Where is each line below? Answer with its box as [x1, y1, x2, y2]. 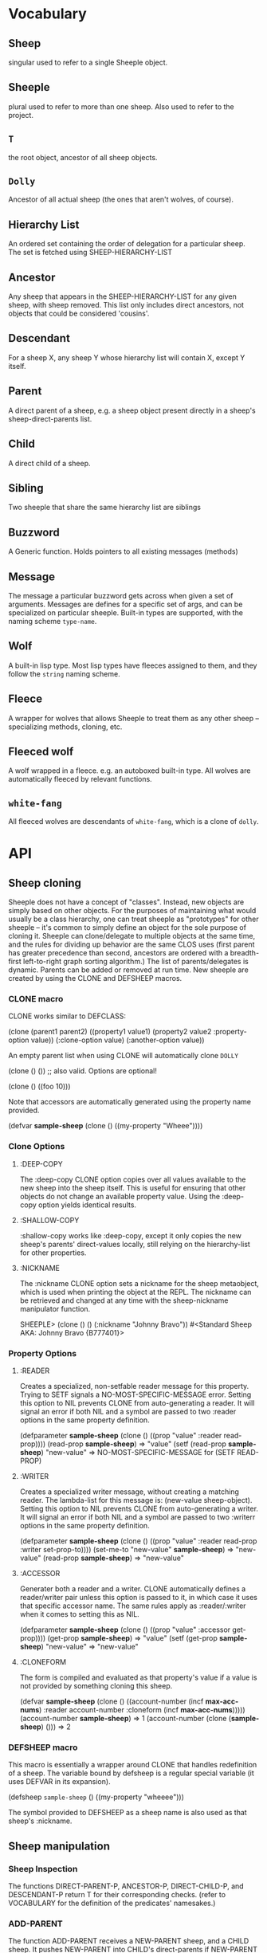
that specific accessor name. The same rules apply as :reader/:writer [19, 1601, 246, 1610]
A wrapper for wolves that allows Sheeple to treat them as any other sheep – [8, 713, 260, 723]
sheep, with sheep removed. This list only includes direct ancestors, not [8, 300, 245, 310]
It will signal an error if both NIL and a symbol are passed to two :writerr [19, 1512, 256, 1522]
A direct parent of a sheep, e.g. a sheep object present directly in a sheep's [8, 406, 257, 415]
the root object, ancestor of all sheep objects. [8, 152, 158, 162]
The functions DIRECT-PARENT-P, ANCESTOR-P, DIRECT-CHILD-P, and [8, 1881, 245, 1891]
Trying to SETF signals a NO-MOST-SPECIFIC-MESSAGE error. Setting [19, 1390, 252, 1399]
